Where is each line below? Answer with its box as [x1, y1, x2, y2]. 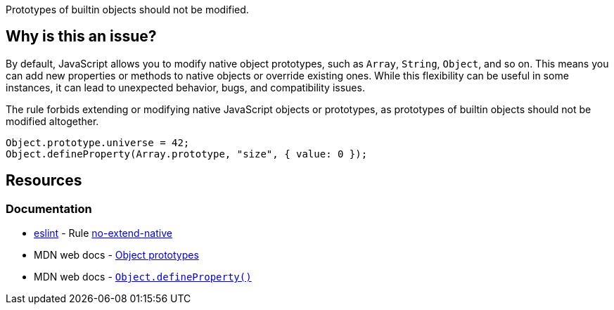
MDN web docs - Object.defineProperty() [34, 271, 252, 283]
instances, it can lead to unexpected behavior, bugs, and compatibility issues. [6, 81, 365, 93]
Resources [6, 172, 82, 190]
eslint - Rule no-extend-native [34, 227, 172, 240]
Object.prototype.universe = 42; [6, 136, 190, 148]
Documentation [6, 201, 92, 216]
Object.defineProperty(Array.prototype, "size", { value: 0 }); [6, 148, 368, 160]
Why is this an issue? [6, 27, 157, 46]
